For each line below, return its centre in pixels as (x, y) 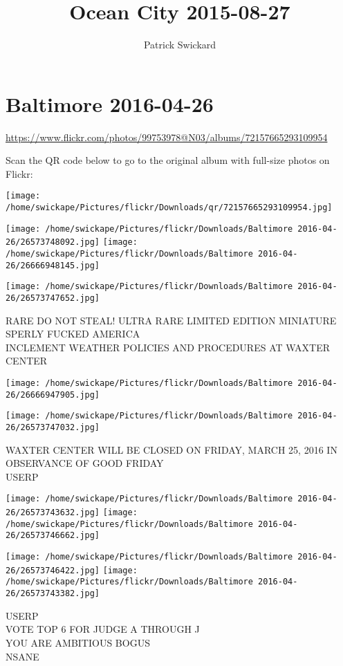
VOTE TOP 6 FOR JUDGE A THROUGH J (103, 629)
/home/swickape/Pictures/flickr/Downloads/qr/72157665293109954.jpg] (169, 208)
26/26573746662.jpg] (53, 536)
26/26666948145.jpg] (53, 265)
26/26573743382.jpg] (53, 594)
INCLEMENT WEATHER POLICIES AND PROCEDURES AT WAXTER (168, 347)
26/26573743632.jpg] (53, 513)
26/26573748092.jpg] (53, 242)
